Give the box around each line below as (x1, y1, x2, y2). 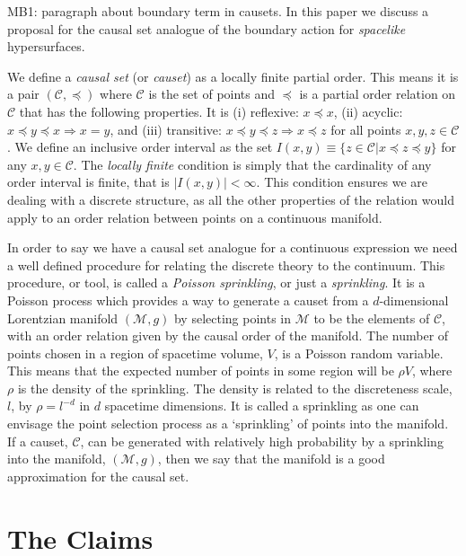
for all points (330, 119, 401, 138)
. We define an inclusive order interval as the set (7, 137, 273, 156)
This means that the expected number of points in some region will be (7, 361, 394, 380)
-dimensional (379, 290, 449, 309)
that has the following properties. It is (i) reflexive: (19, 101, 299, 120)
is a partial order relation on (299, 84, 456, 103)
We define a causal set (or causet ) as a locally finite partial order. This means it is (7, 66, 459, 85)
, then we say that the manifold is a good (157, 449, 385, 468)
